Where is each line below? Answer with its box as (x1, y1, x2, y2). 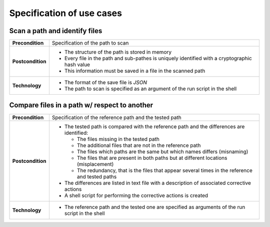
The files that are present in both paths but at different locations (76, 154, 227, 161)
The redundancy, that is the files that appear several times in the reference (76, 167, 252, 174)
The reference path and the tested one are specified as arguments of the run (64, 203, 245, 210)
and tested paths (76, 173, 117, 180)
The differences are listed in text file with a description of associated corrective (64, 179, 251, 186)
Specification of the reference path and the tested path (51, 114, 182, 121)
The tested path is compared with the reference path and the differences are (64, 123, 245, 130)
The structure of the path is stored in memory (64, 49, 172, 56)
